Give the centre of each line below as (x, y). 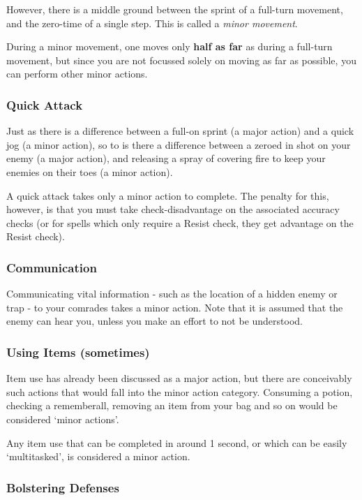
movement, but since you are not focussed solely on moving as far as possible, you (181, 60)
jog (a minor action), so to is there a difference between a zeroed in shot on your (179, 144)
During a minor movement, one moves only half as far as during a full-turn (169, 46)
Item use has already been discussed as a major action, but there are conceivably (179, 378)
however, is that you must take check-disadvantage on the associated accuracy (173, 209)
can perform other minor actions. (77, 74)
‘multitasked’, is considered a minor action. (98, 456)
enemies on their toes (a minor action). (90, 171)
